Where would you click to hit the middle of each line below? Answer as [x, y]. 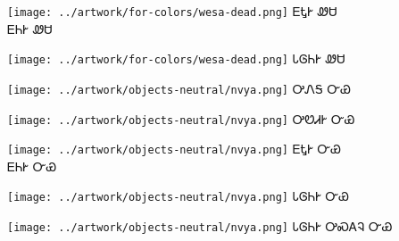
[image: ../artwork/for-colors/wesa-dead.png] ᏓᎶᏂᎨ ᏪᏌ [176, 58]
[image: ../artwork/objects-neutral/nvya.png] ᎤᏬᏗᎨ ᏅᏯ [181, 118]
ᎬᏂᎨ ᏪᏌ [30, 28]
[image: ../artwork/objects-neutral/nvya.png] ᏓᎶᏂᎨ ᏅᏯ [179, 196]
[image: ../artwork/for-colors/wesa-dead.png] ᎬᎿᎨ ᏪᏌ [172, 11]
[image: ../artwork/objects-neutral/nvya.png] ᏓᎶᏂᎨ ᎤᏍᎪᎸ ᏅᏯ [200, 226]
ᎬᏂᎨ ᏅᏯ [32, 166]
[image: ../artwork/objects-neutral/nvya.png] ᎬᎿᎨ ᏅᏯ [175, 149]
